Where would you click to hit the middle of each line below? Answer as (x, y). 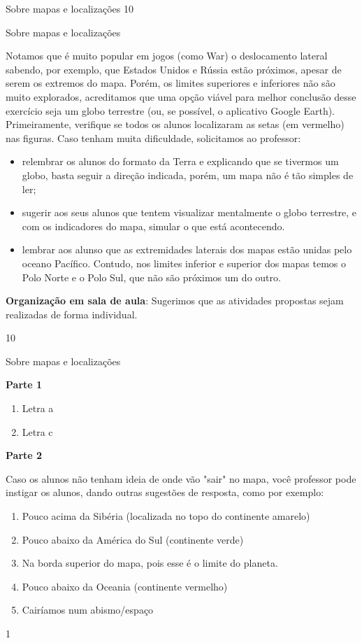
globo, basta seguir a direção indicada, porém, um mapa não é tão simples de (188, 175)
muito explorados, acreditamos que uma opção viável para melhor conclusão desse (181, 96)
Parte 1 (24, 384)
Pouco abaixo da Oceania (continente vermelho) (125, 586)
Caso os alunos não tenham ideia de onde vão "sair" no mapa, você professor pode (181, 478)
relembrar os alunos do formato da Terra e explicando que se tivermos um (180, 161)
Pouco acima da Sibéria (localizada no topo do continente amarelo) (166, 516)
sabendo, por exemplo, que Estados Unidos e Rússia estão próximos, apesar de (174, 69)
